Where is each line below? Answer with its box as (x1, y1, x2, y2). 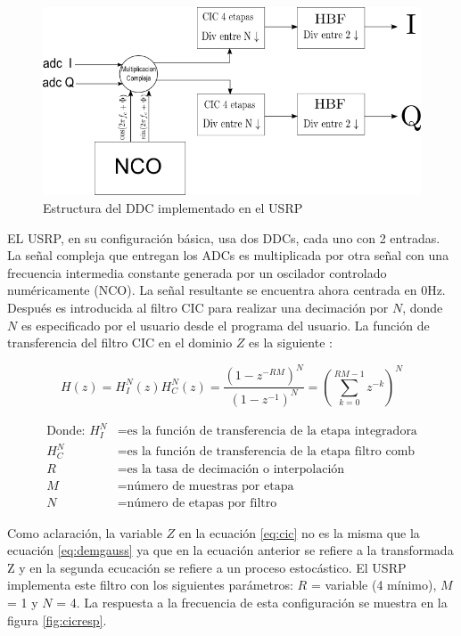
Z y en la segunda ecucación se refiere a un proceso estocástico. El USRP (7, 558, 407, 576)
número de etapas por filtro (127, 496, 277, 510)
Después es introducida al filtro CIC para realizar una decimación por (7, 298, 389, 316)
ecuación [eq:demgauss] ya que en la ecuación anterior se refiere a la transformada (7, 541, 454, 559)
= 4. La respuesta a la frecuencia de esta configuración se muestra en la (56, 593, 448, 612)
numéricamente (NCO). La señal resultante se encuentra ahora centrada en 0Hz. (7, 281, 446, 299)
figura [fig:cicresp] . (7, 610, 107, 629)
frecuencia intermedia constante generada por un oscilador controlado (7, 263, 387, 281)
